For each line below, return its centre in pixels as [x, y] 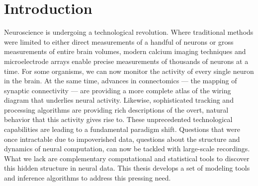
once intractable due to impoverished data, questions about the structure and [122, 139]
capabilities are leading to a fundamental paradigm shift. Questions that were [122, 129]
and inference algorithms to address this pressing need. [87, 178]
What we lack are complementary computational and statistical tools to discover [127, 158]
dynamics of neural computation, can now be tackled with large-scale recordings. [127, 149]
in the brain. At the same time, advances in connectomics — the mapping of [121, 81]
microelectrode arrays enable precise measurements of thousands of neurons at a [126, 61]
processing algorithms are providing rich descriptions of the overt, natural [116, 109]
